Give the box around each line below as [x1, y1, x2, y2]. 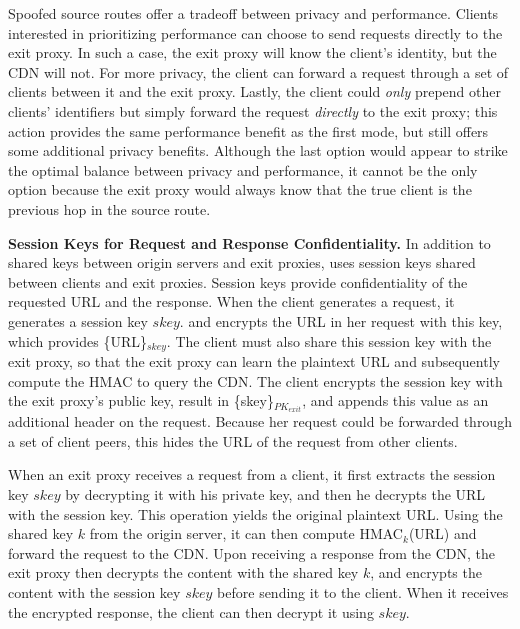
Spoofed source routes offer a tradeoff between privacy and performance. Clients [8, 3, 499, 23]
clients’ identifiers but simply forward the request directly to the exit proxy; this [8, 100, 498, 121]
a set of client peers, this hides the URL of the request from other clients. [8, 430, 458, 451]
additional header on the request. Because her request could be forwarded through [8, 411, 512, 432]
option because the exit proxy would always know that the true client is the [8, 179, 472, 200]
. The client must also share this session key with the [166, 330, 492, 351]
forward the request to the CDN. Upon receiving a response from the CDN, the [8, 542, 495, 563]
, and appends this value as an [302, 390, 489, 411]
